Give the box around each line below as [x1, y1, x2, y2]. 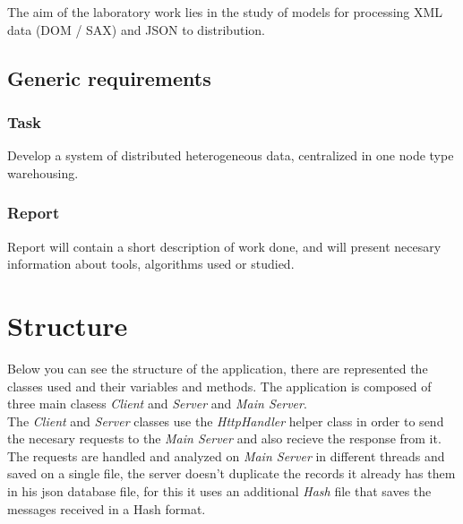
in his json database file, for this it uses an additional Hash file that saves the [7, 482, 432, 501]
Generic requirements [7, 64, 211, 91]
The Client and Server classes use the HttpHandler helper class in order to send [7, 411, 444, 430]
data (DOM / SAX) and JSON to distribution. [7, 20, 265, 39]
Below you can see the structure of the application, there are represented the [7, 358, 428, 377]
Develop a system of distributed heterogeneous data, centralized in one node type [7, 146, 454, 165]
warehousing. [7, 163, 79, 182]
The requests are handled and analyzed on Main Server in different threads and [7, 446, 445, 465]
